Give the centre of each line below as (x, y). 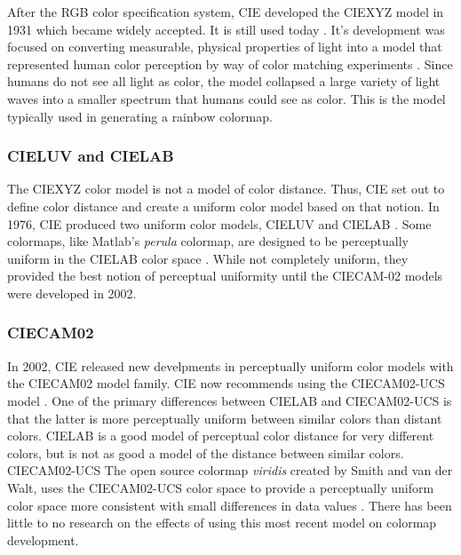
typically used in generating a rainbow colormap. (140, 116)
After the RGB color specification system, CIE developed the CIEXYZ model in (226, 12)
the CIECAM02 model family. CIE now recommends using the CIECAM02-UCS (226, 383)
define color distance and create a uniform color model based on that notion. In (223, 206)
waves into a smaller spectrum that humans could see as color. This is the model (227, 98)
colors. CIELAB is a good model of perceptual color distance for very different (221, 436)
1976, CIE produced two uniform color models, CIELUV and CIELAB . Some (219, 223)
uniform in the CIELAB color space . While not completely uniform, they (208, 258)
